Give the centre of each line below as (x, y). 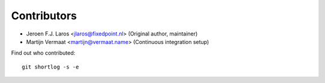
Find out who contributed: (43, 53)
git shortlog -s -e (51, 67)
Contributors (44, 16)
